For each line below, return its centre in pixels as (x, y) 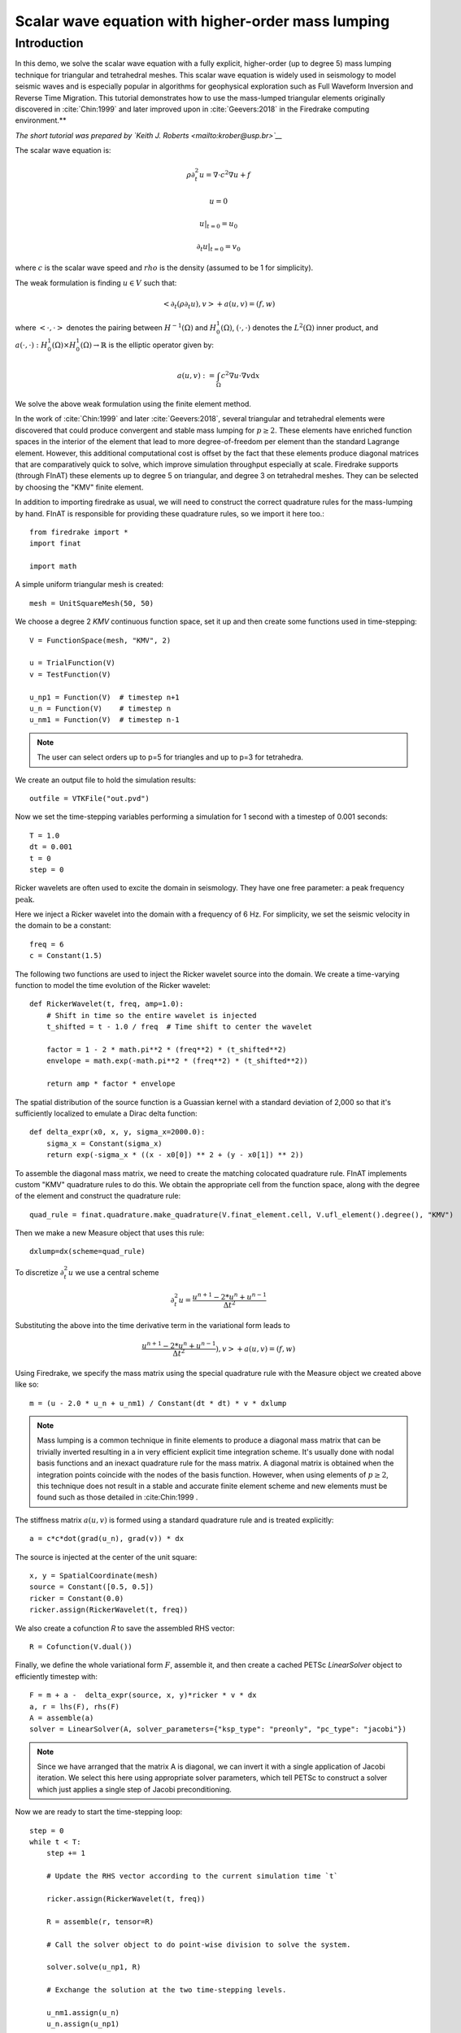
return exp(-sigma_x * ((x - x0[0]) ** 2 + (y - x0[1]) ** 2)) (175, 1155)
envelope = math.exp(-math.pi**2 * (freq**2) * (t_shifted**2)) (177, 1061)
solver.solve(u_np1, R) (94, 1967)
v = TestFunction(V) (70, 674)
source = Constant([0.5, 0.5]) (92, 1587)
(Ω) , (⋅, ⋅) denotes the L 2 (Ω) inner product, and (300, 327)
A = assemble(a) (62, 1717)
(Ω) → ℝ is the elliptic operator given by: (147, 345)
